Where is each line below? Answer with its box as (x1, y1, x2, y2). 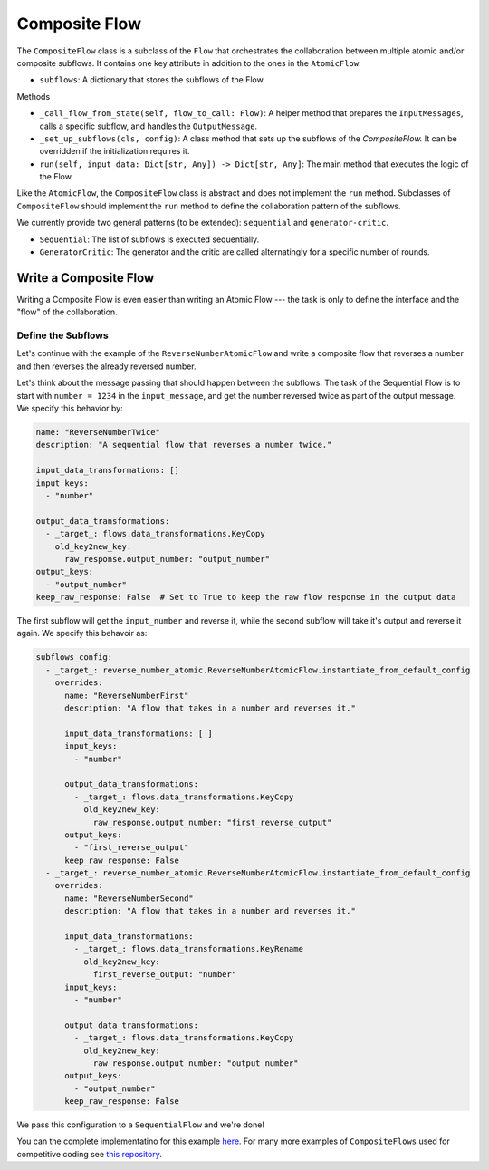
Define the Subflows (16, 329, 109, 342)
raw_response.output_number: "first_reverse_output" (92, 817, 332, 827)
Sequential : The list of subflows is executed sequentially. (39, 234, 260, 245)
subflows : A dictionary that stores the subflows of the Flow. (39, 74, 266, 85)
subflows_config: (35, 653, 113, 662)
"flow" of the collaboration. (16, 306, 118, 317)
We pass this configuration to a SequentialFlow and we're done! (16, 1119, 264, 1130)
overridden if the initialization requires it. (39, 146, 190, 157)
